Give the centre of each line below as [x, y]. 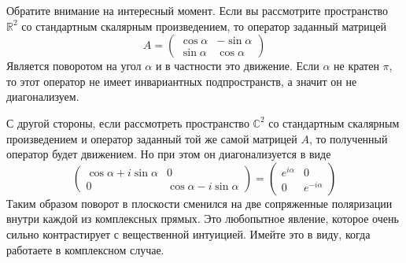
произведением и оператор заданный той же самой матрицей [152, 138]
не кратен [356, 66]
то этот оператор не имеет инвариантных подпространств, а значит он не [182, 81]
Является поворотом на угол [74, 66]
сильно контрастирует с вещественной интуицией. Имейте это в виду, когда [188, 233]
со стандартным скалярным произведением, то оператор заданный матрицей [204, 26]
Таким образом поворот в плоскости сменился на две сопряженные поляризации [199, 203]
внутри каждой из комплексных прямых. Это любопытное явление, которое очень [203, 219]
